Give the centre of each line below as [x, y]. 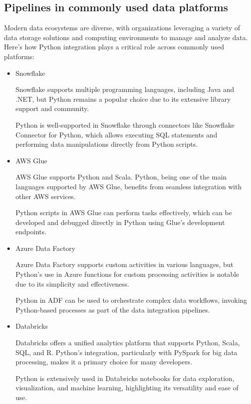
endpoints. [31, 232]
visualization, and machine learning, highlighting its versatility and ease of [127, 388]
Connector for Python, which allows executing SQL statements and [116, 134]
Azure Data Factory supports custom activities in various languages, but [124, 264]
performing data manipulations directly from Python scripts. [106, 144]
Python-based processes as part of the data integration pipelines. [113, 309]
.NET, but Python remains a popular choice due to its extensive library [123, 99]
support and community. [52, 108]
